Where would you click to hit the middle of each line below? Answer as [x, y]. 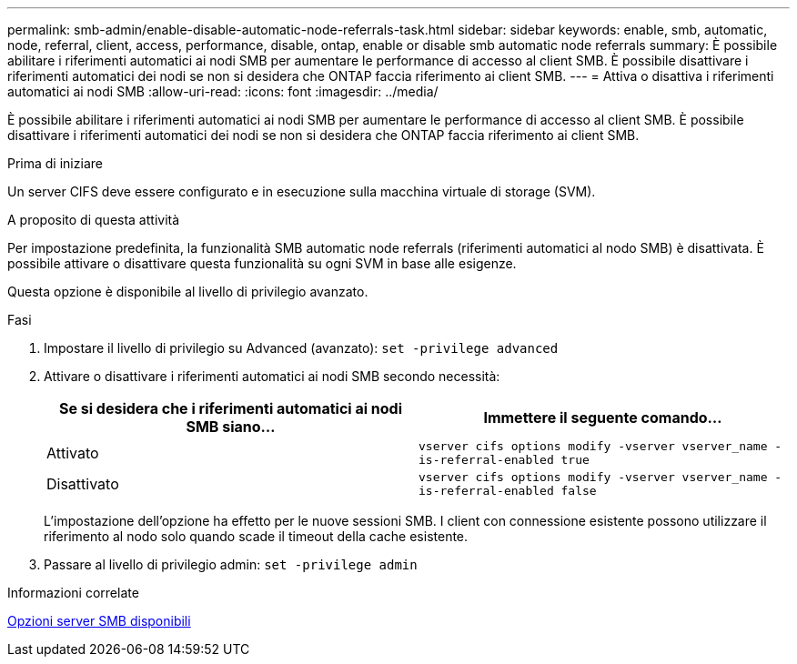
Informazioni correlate [73, 593]
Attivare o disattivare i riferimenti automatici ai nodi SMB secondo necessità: [272, 376]
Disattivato [83, 484]
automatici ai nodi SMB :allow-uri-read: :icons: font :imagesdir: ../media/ [223, 91]
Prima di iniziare [55, 163]
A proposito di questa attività [94, 220]
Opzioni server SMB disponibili [99, 621]
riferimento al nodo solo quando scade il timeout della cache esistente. [256, 536]
